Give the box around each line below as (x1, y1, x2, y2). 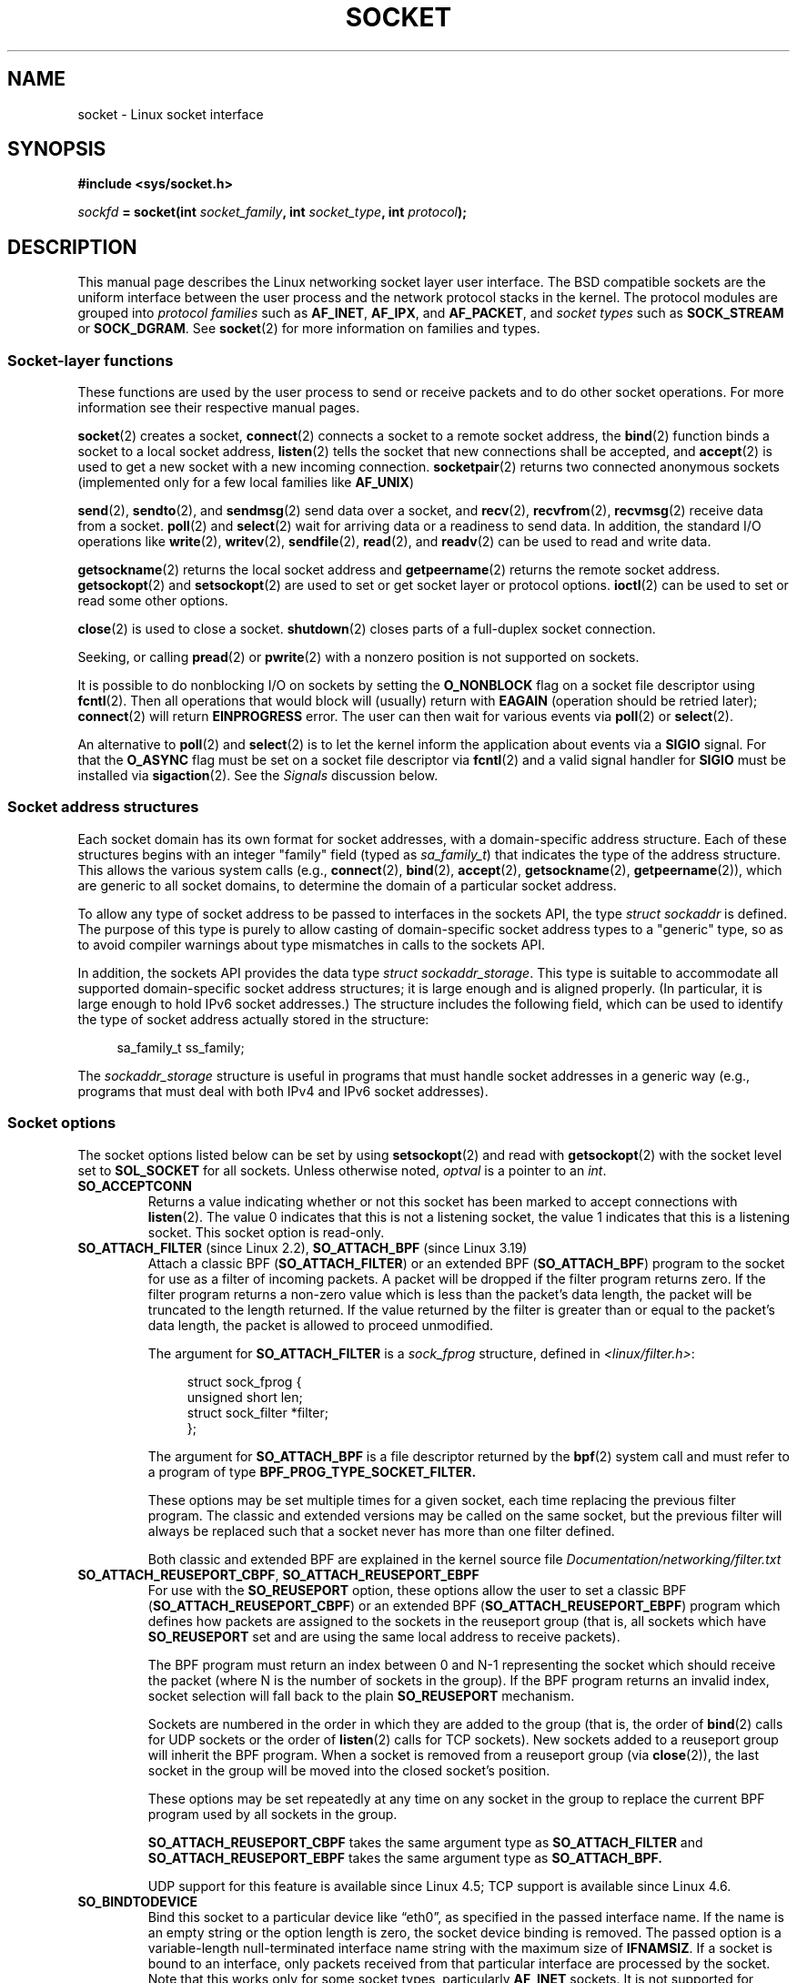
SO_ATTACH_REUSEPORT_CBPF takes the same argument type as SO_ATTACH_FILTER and (147, 1834, 703, 1850)
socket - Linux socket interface (77, 106, 264, 122)
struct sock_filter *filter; (187, 1404, 328, 1420)
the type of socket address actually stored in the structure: (77, 1011, 429, 1027)
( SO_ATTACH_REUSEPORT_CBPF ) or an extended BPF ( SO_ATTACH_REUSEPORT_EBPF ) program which (147, 1597, 781, 1613)
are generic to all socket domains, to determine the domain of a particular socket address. (77, 877, 617, 893)
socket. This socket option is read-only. (147, 1224, 385, 1240)
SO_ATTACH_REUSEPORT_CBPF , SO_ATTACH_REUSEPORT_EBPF (77, 1566, 479, 1582)
